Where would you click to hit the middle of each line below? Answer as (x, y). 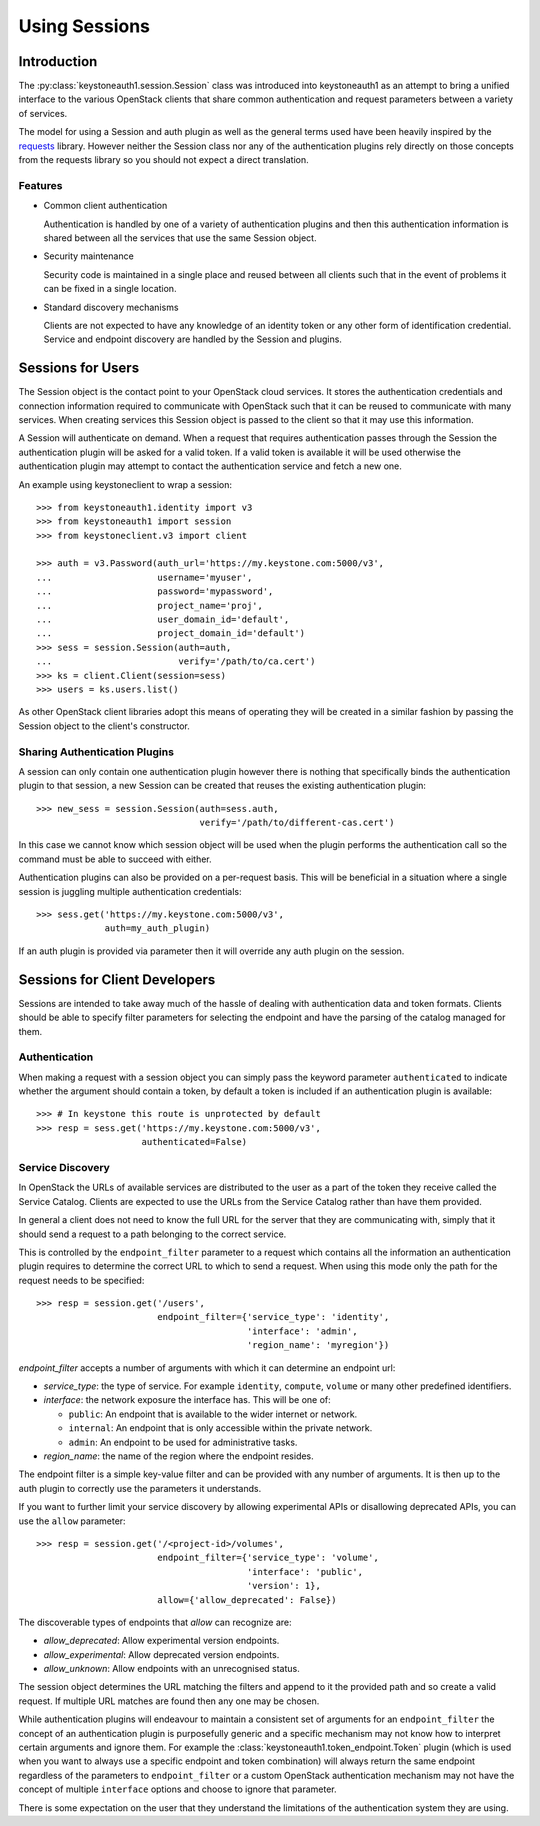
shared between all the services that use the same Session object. (180, 237)
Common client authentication (105, 206)
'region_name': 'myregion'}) (318, 1345)
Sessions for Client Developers (117, 979)
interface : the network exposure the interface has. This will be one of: (187, 1400)
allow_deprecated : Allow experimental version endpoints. (161, 1641)
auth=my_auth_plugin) (157, 928)
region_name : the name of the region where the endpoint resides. (178, 1456)
